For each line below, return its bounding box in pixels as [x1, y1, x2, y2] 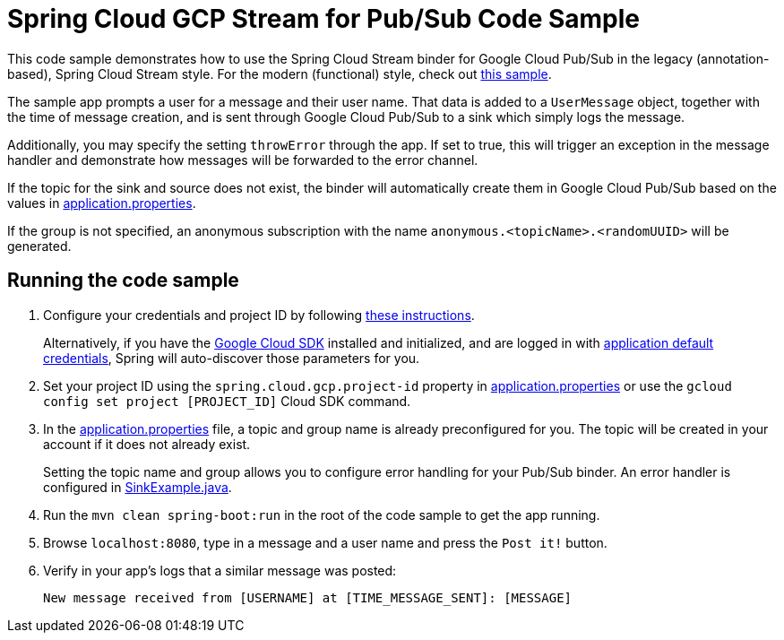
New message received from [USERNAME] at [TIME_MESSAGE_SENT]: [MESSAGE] [43, 590, 573, 605]
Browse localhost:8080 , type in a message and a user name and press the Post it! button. [43, 534, 607, 550]
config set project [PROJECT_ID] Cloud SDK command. [43, 393, 411, 409]
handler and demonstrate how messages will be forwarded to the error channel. [7, 151, 478, 168]
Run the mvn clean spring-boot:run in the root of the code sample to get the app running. [43, 506, 600, 523]
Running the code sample [7, 269, 239, 292]
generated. [7, 238, 72, 254]
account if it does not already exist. [43, 436, 251, 452]
